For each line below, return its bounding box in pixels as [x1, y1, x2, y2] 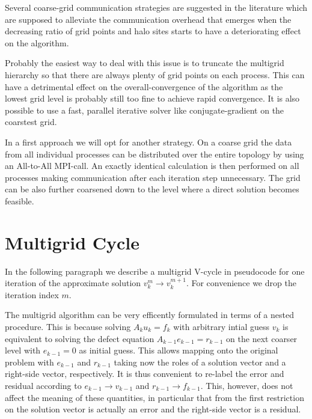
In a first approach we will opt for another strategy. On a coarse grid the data [5, 135, 292, 148]
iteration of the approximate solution [5, 277, 141, 289]
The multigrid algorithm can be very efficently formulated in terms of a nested [5, 308, 294, 321]
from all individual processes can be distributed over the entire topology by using [5, 147, 304, 160]
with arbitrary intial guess [173, 320, 270, 332]
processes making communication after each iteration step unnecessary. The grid [5, 171, 301, 183]
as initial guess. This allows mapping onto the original [79, 344, 278, 356]
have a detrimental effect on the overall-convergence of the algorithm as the [5, 80, 283, 93]
